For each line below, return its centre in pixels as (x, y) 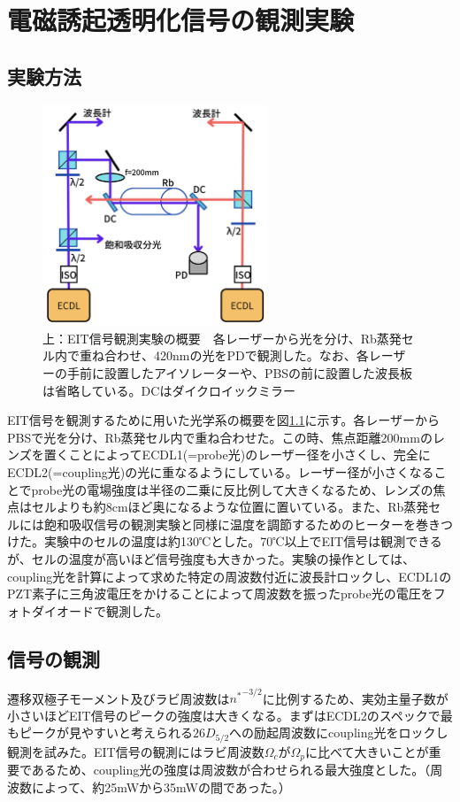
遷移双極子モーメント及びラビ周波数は (119, 698)
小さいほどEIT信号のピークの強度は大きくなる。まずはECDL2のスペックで (224, 715)
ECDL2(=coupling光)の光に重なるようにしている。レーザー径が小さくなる (221, 471)
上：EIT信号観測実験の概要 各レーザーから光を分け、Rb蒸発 (222, 338)
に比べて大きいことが (367, 751)
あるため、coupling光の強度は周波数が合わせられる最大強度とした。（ (231, 770)
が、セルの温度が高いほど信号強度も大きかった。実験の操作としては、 (211, 558)
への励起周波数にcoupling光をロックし (339, 733)
